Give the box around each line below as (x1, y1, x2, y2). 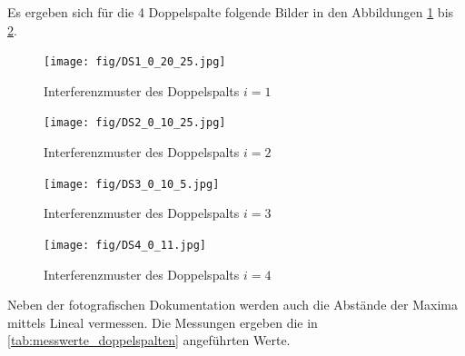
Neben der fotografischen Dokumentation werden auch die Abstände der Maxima (7, 295, 458, 314)
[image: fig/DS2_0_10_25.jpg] (44, 116, 226, 130)
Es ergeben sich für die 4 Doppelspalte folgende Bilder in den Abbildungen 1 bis (7, 3, 454, 21)
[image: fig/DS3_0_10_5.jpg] (44, 177, 220, 191)
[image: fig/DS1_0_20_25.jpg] (44, 55, 226, 69)
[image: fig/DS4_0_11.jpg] (44, 238, 206, 252)
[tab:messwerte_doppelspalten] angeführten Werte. (7, 331, 291, 350)
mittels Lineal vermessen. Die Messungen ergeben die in (7, 312, 318, 331)
